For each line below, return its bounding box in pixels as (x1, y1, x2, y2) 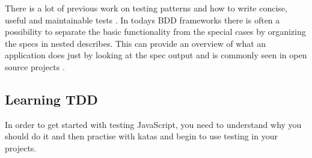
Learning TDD (5, 90, 98, 108)
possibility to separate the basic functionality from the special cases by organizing (5, 25, 306, 38)
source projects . (5, 60, 65, 73)
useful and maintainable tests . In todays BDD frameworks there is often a (5, 13, 280, 26)
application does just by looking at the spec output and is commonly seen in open (5, 49, 307, 61)
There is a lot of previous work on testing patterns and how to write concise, (5, 2, 287, 14)
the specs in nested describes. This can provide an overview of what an (5, 37, 266, 49)
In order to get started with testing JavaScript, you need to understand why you (5, 118, 302, 130)
